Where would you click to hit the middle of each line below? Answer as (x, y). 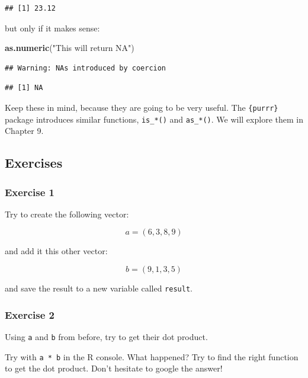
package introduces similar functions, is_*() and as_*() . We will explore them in (154, 119)
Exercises (34, 163)
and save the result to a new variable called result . (99, 288)
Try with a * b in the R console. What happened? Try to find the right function (152, 356)
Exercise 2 (30, 314)
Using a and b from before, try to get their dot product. (106, 336)
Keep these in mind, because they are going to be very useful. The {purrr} (142, 107)
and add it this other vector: (56, 251)
